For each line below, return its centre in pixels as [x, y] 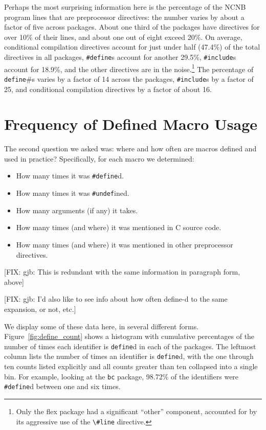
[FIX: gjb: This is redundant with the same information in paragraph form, [122, 272]
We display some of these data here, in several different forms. [102, 326]
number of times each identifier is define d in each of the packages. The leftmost [130, 346]
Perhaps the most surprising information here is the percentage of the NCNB [125, 7]
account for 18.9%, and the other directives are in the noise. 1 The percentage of [129, 68]
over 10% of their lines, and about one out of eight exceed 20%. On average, [123, 37]
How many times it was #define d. [70, 176]
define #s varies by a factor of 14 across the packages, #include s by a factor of [129, 78]
